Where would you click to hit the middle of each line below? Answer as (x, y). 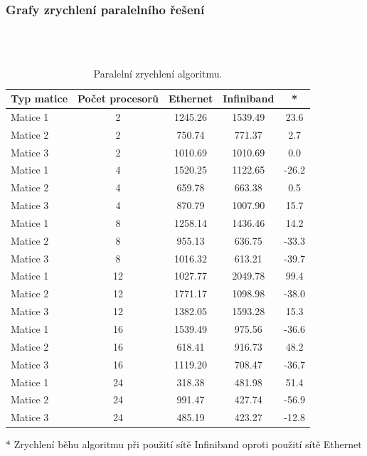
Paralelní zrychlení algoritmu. (158, 74)
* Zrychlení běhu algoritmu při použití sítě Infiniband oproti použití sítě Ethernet (184, 444)
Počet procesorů (118, 98)
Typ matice (39, 98)
